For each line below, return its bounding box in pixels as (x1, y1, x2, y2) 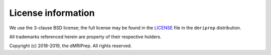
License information (9, 7, 95, 18)
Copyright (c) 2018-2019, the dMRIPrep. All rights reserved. (9, 43, 132, 49)
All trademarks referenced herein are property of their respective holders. (9, 34, 162, 40)
